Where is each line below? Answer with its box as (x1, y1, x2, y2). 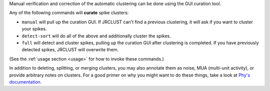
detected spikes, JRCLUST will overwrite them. (21, 47, 119, 53)
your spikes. (21, 26, 47, 32)
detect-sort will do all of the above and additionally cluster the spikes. (21, 33, 171, 39)
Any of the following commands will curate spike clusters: (9, 10, 129, 16)
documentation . (9, 79, 42, 85)
